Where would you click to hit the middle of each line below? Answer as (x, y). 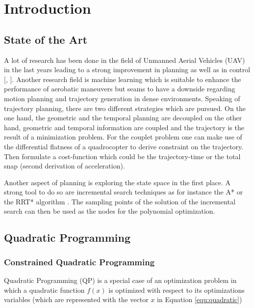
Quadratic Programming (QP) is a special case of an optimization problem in (120, 280)
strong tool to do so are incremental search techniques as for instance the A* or (124, 192)
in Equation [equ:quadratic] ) (200, 299)
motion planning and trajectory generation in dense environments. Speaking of (122, 98)
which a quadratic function (44, 290)
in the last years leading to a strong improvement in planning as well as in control (127, 70)
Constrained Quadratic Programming (79, 262)
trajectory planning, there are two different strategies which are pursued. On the (125, 108)
